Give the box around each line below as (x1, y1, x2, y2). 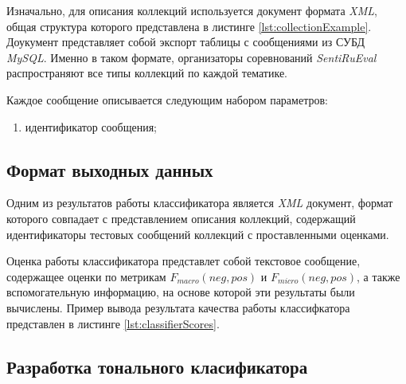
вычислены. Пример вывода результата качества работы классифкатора (6, 299, 350, 315)
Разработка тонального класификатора (6, 354, 308, 378)
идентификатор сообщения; (25, 118, 157, 135)
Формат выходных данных (6, 157, 213, 182)
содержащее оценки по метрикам (6, 268, 166, 284)
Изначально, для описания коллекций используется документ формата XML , (6, 2, 377, 18)
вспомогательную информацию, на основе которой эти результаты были (6, 284, 355, 300)
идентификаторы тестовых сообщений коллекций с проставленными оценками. (6, 225, 389, 242)
